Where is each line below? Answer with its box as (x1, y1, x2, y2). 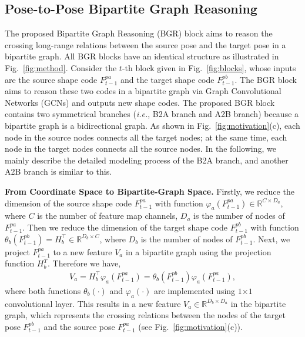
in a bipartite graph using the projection (125, 245, 272, 258)
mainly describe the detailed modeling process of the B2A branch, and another (5, 154, 289, 166)
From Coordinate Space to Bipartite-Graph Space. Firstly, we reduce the (5, 185, 294, 197)
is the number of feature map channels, (37, 209, 178, 222)
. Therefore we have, (48, 257, 121, 269)
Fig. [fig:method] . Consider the (5, 61, 117, 74)
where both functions (5, 284, 81, 296)
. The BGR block (234, 73, 297, 85)
